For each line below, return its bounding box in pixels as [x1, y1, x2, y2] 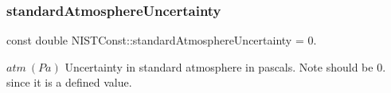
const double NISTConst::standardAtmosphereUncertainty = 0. [6, 32, 317, 48]
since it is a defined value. [6, 74, 132, 91]
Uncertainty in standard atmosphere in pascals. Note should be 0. [65, 58, 386, 75]
